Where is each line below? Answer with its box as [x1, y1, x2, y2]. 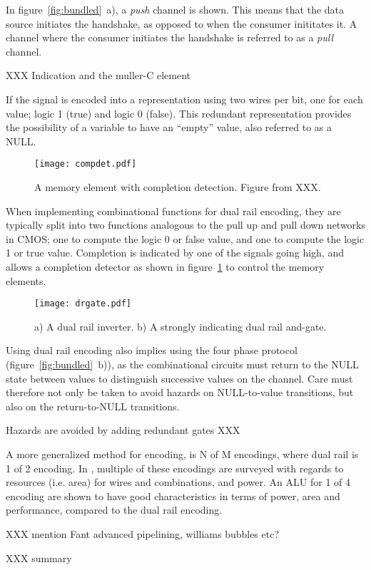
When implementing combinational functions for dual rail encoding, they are [6, 203, 341, 218]
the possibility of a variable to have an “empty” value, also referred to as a [6, 120, 332, 135]
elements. [6, 273, 46, 288]
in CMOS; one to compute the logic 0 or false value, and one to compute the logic [6, 231, 365, 246]
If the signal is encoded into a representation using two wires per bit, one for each [6, 91, 363, 106]
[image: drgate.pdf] [34, 299, 132, 309]
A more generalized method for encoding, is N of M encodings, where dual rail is [6, 446, 359, 461]
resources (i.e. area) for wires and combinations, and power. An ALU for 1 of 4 [6, 475, 350, 489]
